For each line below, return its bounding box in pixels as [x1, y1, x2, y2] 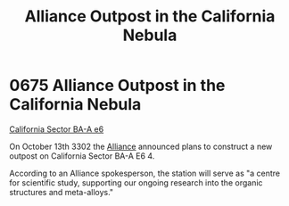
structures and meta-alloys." [9, 186, 114, 197]
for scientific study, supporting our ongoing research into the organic [9, 177, 263, 188]
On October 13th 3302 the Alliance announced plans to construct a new [9, 141, 273, 152]
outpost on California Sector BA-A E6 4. [9, 150, 155, 161]
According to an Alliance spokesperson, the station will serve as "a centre [9, 168, 281, 178]
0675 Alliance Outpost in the [9, 76, 226, 95]
